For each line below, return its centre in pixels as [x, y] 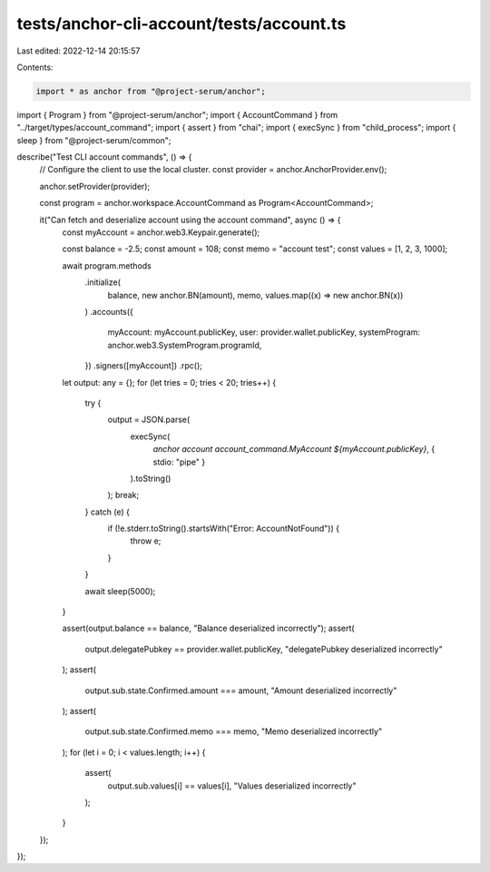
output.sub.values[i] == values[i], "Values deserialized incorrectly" [232, 786]
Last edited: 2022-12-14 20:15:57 [78, 51]
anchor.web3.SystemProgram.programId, [185, 345]
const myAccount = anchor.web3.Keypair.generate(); [161, 232]
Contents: [35, 67]
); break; [123, 495]
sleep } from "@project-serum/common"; [94, 140]
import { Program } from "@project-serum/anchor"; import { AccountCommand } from [177, 114]
